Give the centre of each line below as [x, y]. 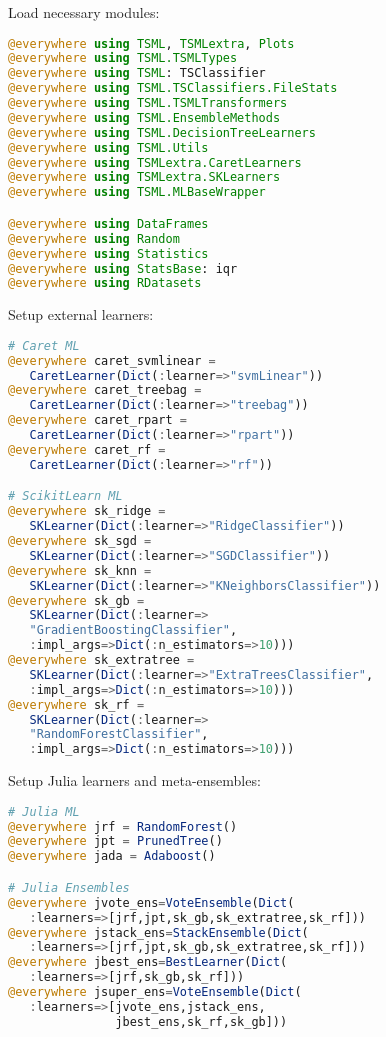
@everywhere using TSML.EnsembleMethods [144, 117]
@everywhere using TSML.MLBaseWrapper [137, 192]
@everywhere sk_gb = [76, 600]
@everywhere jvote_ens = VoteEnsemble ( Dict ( [151, 902]
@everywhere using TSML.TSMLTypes [123, 58]
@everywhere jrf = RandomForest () [123, 826]
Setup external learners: [81, 314]
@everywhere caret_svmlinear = [112, 360]
